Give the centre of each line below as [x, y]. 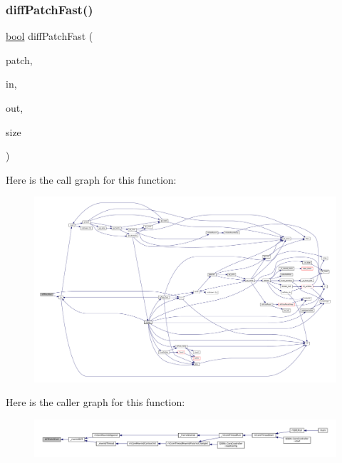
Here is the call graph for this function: [91, 179]
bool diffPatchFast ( [50, 36]
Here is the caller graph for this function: [95, 402]
